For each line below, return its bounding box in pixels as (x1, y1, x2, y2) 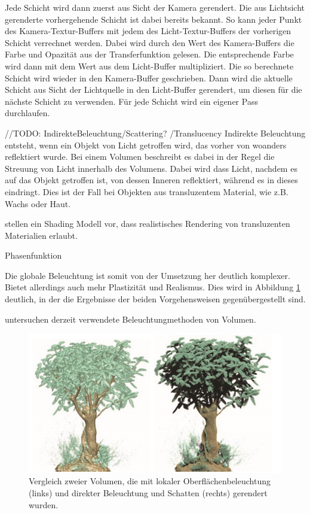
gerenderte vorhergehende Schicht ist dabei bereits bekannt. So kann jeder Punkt (5, 13, 302, 25)
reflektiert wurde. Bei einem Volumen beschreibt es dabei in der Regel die (5, 150, 275, 163)
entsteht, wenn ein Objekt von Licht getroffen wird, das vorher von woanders (5, 138, 287, 151)
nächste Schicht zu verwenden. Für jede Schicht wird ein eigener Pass (5, 95, 258, 107)
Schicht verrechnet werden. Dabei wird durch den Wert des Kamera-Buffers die (5, 36, 294, 48)
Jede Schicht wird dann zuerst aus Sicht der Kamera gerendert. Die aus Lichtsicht (5, 1, 305, 13)
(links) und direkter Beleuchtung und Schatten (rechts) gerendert (29, 486, 268, 499)
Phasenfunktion (5, 249, 62, 262)
